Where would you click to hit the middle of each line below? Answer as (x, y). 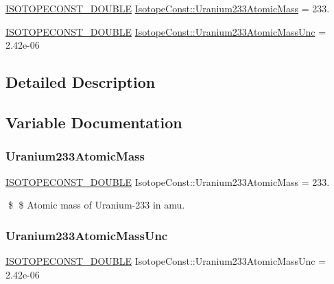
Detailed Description (81, 82)
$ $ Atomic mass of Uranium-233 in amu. (96, 205)
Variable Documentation (94, 122)
